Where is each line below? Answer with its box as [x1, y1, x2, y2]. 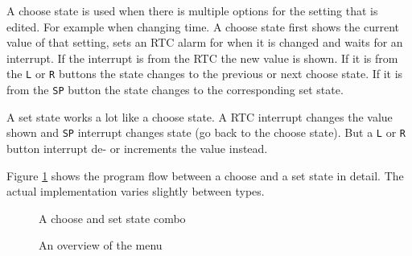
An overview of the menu [39, 237, 163, 254]
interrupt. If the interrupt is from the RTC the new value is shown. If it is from [6, 49, 398, 66]
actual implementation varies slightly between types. [6, 183, 265, 200]
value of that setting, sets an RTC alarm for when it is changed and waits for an [6, 34, 403, 51]
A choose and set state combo [39, 209, 186, 226]
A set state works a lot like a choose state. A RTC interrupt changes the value [6, 108, 393, 125]
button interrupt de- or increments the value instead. [6, 139, 268, 156]
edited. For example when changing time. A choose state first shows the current [6, 18, 399, 35]
